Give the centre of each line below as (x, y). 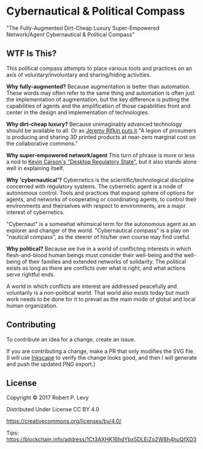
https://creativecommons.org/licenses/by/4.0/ (64, 421)
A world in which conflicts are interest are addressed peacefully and (92, 286)
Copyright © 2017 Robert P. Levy (48, 398)
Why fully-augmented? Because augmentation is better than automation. (98, 86)
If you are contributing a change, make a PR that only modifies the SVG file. (101, 351)
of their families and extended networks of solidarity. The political (104, 261)
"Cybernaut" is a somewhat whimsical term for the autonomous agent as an (101, 224)
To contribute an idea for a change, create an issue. (71, 339)
